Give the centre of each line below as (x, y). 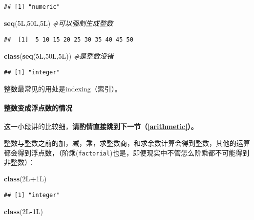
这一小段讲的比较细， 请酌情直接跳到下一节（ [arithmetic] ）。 (101, 126)
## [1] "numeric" (32, 7)
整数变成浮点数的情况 (38, 108)
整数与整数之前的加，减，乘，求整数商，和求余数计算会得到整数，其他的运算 (127, 143)
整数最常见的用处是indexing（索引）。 (63, 88)
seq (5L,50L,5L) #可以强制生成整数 (59, 23)
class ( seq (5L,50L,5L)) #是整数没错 (59, 55)
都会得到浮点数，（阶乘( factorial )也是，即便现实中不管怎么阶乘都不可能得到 (127, 152)
